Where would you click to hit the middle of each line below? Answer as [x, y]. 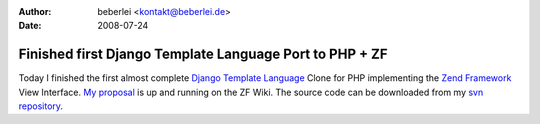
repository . [41, 106]
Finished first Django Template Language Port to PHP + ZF [203, 54]
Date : [30, 26]
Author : [35, 11]
